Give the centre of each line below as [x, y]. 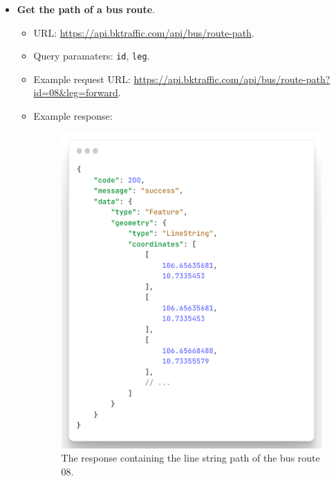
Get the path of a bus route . [86, 9]
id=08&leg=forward [76, 92]
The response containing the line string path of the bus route [190, 458]
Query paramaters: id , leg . [92, 56]
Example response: [73, 116]
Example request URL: [82, 79]
